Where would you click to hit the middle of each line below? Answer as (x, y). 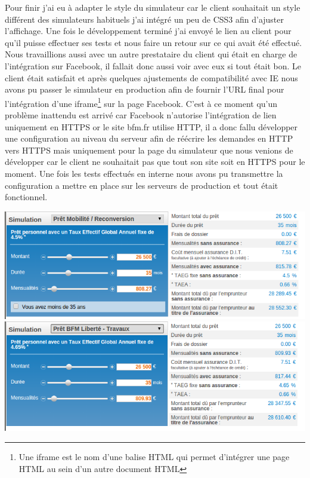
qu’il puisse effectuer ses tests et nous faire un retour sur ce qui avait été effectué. (154, 42)
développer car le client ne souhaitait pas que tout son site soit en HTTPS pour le (155, 162)
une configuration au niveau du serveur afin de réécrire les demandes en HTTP (149, 138)
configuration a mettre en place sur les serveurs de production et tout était (142, 185)
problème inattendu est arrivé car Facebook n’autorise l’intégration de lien (141, 115)
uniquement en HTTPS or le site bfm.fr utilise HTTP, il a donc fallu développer (151, 126)
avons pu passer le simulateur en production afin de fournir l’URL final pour (145, 89)
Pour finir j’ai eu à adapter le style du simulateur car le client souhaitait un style (153, 7)
